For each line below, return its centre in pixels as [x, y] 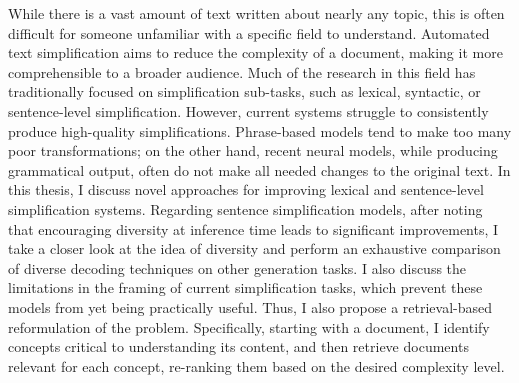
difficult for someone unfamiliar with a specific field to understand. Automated [249, 32]
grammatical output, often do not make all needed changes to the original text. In [259, 169]
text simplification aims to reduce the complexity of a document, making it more [255, 52]
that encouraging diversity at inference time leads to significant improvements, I [253, 228]
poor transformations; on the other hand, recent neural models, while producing [253, 150]
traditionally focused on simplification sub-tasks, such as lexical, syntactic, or [244, 91]
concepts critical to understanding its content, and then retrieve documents [238, 346]
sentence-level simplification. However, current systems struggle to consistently [248, 110]
